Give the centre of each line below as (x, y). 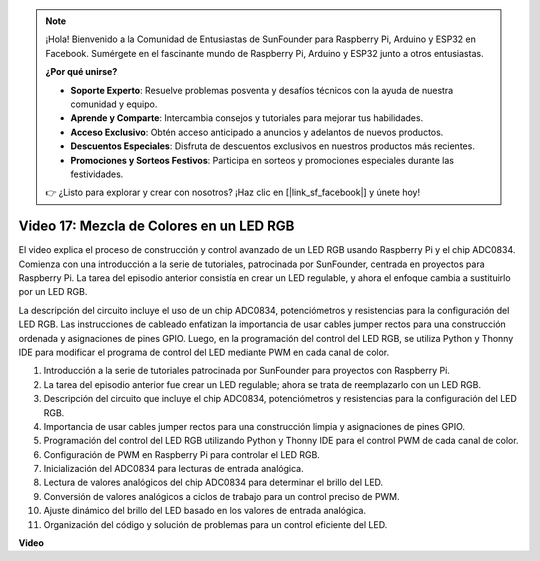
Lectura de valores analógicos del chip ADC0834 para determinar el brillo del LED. (213, 482)
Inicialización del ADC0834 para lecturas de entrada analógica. (173, 469)
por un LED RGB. (53, 292)
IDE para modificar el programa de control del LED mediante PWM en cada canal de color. (204, 352)
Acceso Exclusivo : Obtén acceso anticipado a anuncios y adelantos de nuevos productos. (257, 132)
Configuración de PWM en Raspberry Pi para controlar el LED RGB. (181, 454)
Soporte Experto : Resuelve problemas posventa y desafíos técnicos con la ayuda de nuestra (262, 90)
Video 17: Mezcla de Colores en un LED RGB (156, 226)
